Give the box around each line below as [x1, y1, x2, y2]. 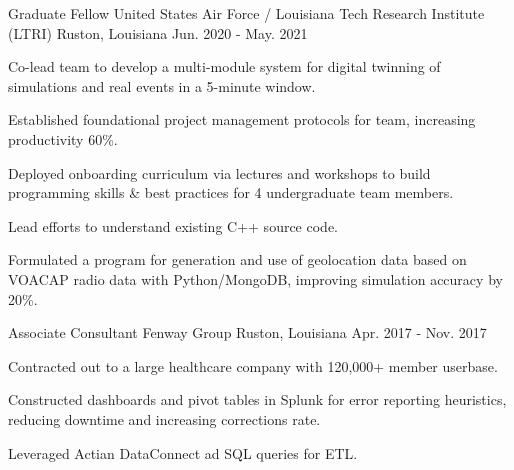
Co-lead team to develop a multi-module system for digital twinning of [8, 56, 441, 77]
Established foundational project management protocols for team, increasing [8, 109, 476, 130]
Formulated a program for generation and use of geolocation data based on [8, 249, 467, 270]
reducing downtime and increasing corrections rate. [8, 408, 321, 429]
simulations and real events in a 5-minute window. [8, 75, 316, 96]
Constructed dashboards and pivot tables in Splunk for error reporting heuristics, [8, 389, 507, 410]
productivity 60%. [8, 128, 118, 149]
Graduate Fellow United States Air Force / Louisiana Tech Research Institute [8, 3, 485, 23]
